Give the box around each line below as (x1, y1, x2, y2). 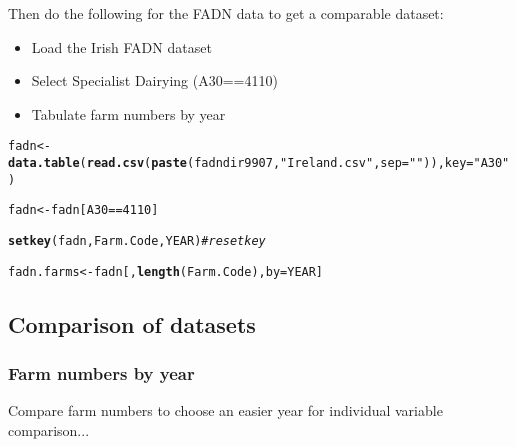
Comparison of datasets (8, 308, 256, 339)
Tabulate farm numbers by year (31, 103, 226, 124)
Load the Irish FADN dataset (31, 36, 212, 57)
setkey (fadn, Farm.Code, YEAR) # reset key (8, 234, 266, 248)
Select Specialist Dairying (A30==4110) (31, 70, 278, 91)
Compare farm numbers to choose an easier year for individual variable (8, 400, 443, 421)
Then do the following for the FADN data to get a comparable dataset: (8, 3, 444, 23)
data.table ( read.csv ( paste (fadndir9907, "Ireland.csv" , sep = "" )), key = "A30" (8, 156, 510, 171)
